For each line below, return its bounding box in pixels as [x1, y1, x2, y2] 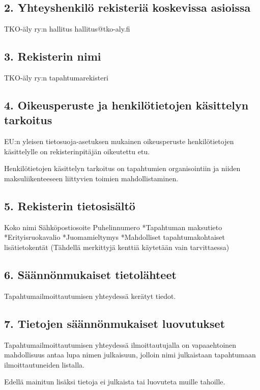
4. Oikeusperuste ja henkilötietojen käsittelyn [4, 97, 249, 113]
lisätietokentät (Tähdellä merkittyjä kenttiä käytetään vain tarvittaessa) [4, 241, 229, 252]
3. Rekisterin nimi [4, 48, 101, 64]
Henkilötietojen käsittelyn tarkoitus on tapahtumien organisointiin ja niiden [4, 163, 241, 174]
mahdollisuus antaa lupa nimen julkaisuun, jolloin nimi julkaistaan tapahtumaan [4, 349, 256, 360]
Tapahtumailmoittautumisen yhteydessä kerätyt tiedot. [4, 290, 176, 301]
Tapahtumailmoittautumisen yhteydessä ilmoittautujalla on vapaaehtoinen [4, 339, 237, 350]
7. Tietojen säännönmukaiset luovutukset [4, 315, 225, 331]
